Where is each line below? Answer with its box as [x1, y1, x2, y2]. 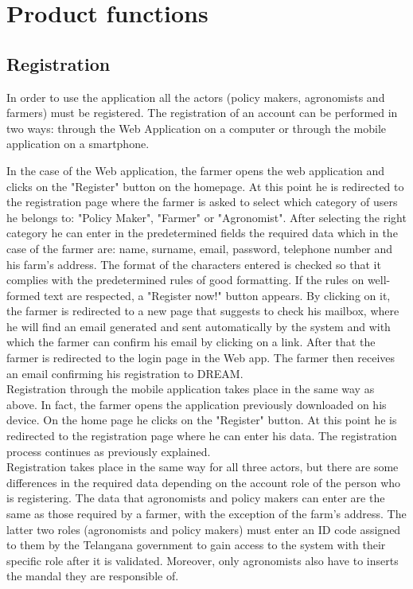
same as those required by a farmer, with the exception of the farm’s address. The [6, 505, 407, 522]
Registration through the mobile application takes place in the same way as [6, 380, 375, 397]
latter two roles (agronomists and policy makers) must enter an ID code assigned [6, 521, 401, 537]
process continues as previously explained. [6, 443, 211, 459]
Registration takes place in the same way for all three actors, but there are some [6, 458, 399, 475]
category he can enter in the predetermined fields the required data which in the [6, 224, 398, 241]
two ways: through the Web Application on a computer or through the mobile [6, 119, 387, 136]
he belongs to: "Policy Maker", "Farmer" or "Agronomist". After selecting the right [6, 209, 407, 225]
